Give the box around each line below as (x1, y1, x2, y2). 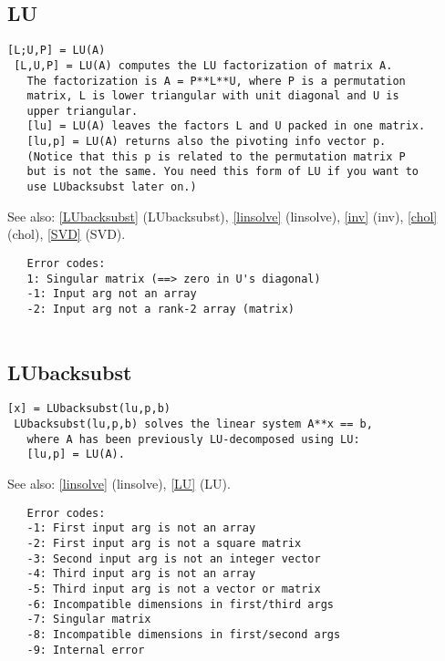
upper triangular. (26, 104, 139, 118)
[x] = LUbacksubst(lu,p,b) (7, 402, 171, 416)
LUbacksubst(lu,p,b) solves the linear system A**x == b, (14, 418, 373, 431)
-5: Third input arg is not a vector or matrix (26, 582, 321, 595)
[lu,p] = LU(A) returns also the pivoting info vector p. (26, 135, 387, 149)
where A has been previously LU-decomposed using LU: (26, 432, 360, 446)
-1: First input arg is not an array (26, 522, 256, 535)
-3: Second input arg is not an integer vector (26, 552, 321, 565)
